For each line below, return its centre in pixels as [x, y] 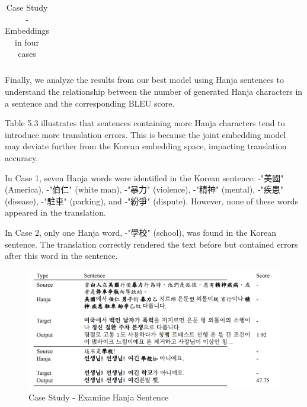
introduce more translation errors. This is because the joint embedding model [145, 134]
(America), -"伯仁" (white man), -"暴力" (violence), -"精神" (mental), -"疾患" [144, 189]
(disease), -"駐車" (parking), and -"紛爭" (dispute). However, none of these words [152, 201]
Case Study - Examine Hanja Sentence [99, 397]
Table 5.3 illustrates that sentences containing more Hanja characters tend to [145, 123]
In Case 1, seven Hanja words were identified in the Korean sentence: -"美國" [144, 177]
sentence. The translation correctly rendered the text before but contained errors [151, 244]
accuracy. [22, 158]
